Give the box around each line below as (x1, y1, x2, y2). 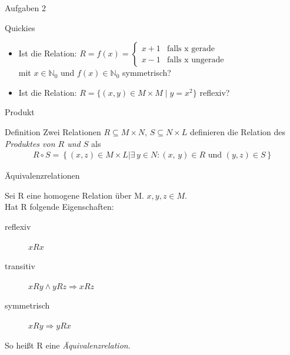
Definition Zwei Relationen (5, 125, 101, 138)
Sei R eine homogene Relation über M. (5, 189, 144, 201)
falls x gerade (166, 44, 215, 53)
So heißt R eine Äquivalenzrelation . (5, 339, 131, 351)
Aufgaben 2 (5, 2, 46, 14)
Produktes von (5, 137, 55, 149)
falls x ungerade (166, 55, 224, 64)
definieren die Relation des (189, 125, 286, 138)
